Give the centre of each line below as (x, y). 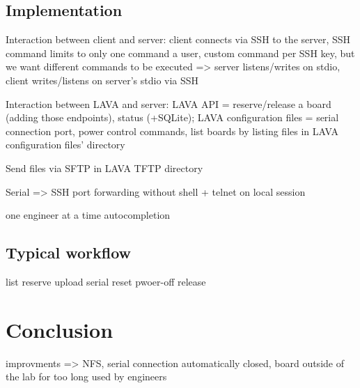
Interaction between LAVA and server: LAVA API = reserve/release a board (169, 103)
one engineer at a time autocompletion (88, 215)
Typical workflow (69, 253)
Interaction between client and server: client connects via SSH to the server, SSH (178, 39)
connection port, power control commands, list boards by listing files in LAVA (172, 131)
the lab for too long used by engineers (86, 377)
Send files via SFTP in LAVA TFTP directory (104, 168)
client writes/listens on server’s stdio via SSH (102, 80)
